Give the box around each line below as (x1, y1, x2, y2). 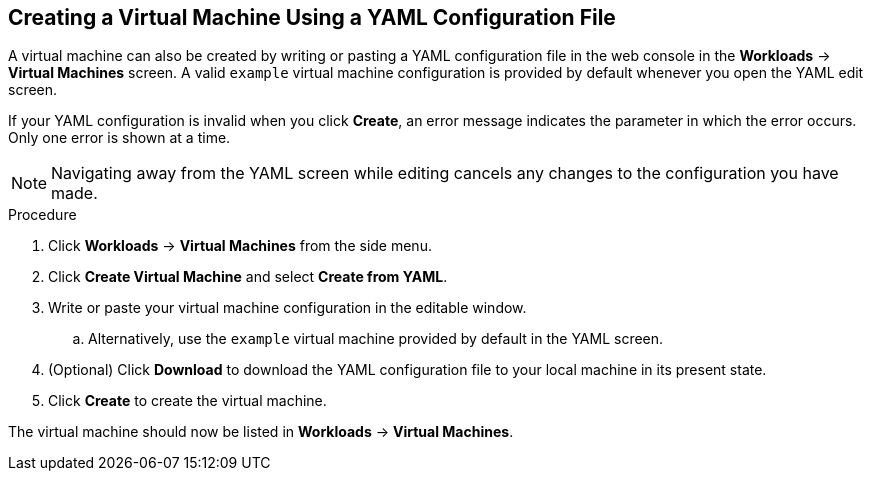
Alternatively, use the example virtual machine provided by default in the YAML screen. (88, 330, 664, 348)
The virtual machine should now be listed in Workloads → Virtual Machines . (8, 423, 514, 441)
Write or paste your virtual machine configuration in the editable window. (48, 299, 527, 317)
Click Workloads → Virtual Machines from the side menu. (48, 237, 432, 255)
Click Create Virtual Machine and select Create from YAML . (48, 268, 448, 286)
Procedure (8, 206, 77, 224)
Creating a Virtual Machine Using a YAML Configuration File (8, 5, 616, 30)
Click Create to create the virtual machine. (48, 392, 327, 410)
